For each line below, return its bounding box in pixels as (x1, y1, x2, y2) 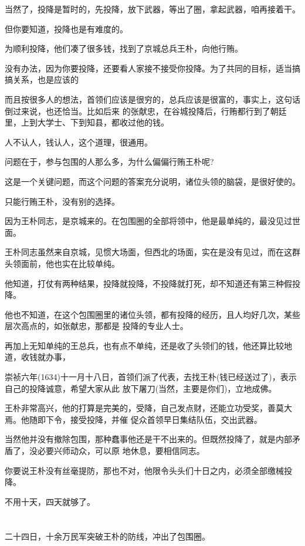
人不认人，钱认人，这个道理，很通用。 (5, 135, 152, 148)
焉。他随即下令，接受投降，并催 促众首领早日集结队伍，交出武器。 (5, 413, 262, 425)
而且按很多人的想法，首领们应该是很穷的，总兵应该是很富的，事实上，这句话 (5, 93, 300, 105)
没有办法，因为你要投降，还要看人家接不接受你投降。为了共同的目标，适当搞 (5, 62, 300, 74)
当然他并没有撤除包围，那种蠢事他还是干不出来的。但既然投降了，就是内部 (5, 433, 292, 445)
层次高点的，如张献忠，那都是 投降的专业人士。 (5, 320, 188, 332)
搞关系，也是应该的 (5, 73, 79, 86)
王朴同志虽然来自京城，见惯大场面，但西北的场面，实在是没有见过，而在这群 (5, 246, 300, 258)
